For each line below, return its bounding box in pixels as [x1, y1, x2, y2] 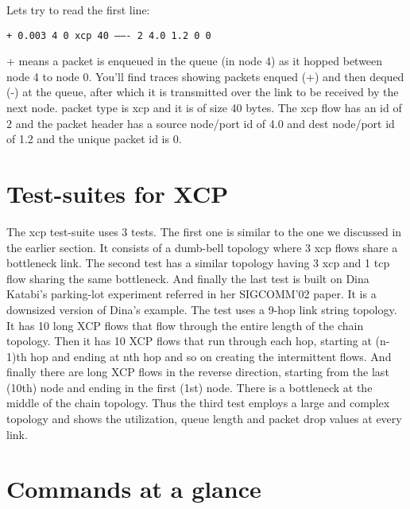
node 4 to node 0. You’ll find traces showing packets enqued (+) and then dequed [6, 68, 404, 84]
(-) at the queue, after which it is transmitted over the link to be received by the [6, 84, 399, 100]
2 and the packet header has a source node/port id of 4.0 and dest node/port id [6, 115, 395, 131]
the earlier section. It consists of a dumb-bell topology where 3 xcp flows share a [6, 239, 398, 255]
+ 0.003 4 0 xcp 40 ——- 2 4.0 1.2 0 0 [6, 29, 211, 41]
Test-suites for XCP [6, 177, 229, 209]
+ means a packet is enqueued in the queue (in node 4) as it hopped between [6, 52, 383, 69]
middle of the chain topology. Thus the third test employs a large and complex [6, 394, 390, 411]
